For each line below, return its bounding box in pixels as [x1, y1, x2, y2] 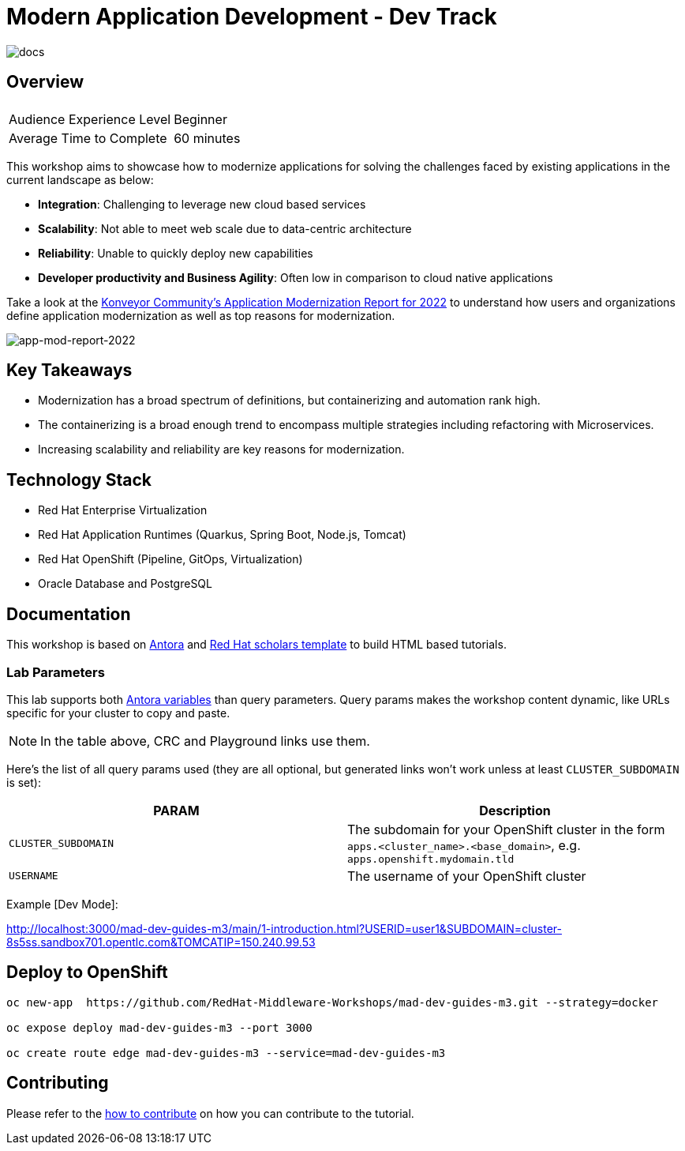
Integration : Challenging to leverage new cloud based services [38, 197, 366, 211]
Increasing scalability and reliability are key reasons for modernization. [38, 442, 405, 457]
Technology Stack [6, 469, 152, 490]
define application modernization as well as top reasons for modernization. [6, 308, 395, 322]
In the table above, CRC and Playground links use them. [40, 732, 370, 749]
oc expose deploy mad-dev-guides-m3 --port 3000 [6, 1021, 313, 1034]
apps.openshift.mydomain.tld [347, 852, 515, 865]
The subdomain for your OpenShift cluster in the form [347, 821, 665, 837]
